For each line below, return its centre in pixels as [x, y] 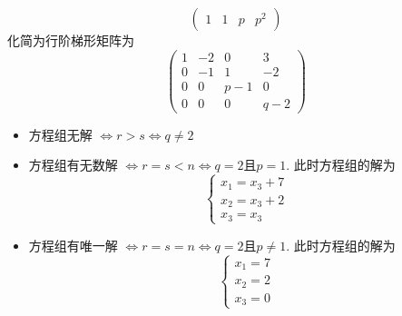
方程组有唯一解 [73, 245]
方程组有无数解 [73, 165]
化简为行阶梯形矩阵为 [71, 40]
